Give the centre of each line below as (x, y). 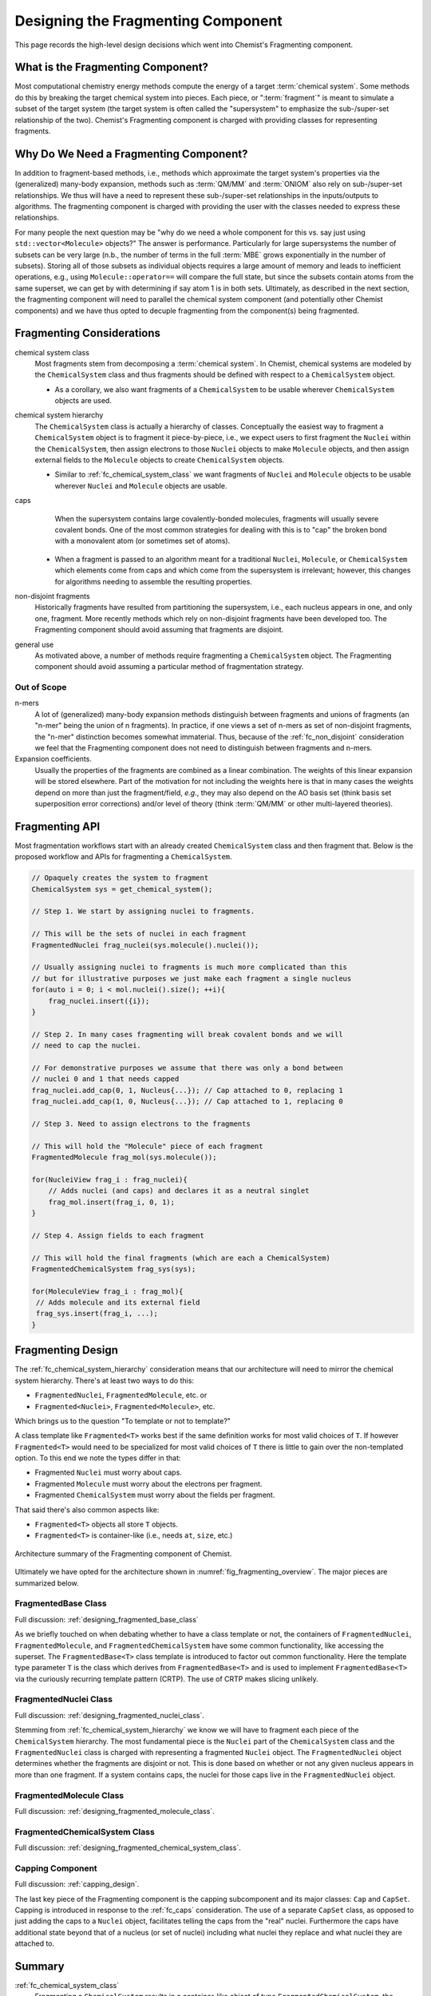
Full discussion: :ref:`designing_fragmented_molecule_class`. (115, 1811)
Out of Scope (41, 687)
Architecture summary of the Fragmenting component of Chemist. (123, 1554)
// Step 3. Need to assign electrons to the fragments (141, 1123)
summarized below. (47, 1583)
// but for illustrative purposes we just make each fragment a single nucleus (192, 978)
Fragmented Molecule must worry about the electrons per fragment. (148, 1483)
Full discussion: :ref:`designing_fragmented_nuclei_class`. (110, 1715)
